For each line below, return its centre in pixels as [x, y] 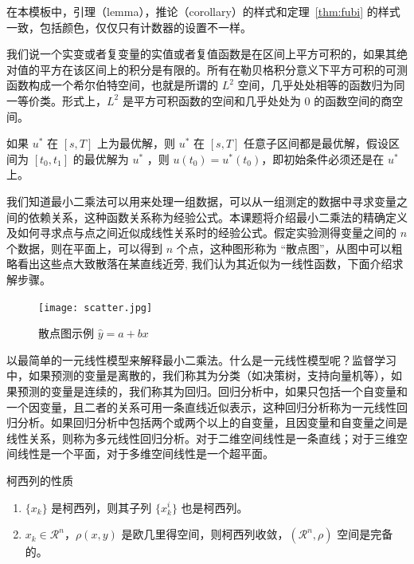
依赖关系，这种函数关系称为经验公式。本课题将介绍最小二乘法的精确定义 [218, 217]
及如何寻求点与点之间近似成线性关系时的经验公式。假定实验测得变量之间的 [201, 233]
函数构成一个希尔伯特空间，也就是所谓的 [112, 85]
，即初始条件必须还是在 [323, 158]
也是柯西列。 [215, 507]
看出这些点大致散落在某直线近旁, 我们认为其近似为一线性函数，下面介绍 [205, 264]
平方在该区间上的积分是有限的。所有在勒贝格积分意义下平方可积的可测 [223, 69]
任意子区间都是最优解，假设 [316, 143]
